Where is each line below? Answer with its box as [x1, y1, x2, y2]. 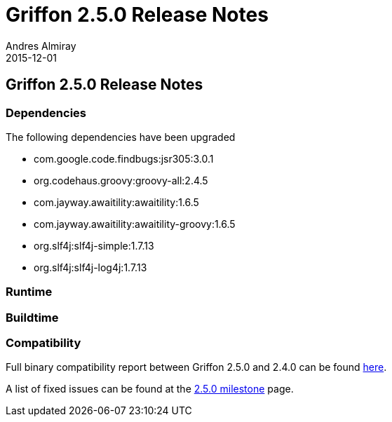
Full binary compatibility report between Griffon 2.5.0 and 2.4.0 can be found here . [6, 361, 387, 374]
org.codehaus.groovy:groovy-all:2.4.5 [34, 174, 208, 186]
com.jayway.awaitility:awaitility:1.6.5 [34, 196, 199, 208]
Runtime [6, 285, 53, 299]
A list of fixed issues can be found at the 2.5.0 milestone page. [6, 383, 294, 395]
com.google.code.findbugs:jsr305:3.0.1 [34, 152, 214, 165]
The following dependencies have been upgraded [6, 130, 236, 143]
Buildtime [6, 310, 59, 325]
